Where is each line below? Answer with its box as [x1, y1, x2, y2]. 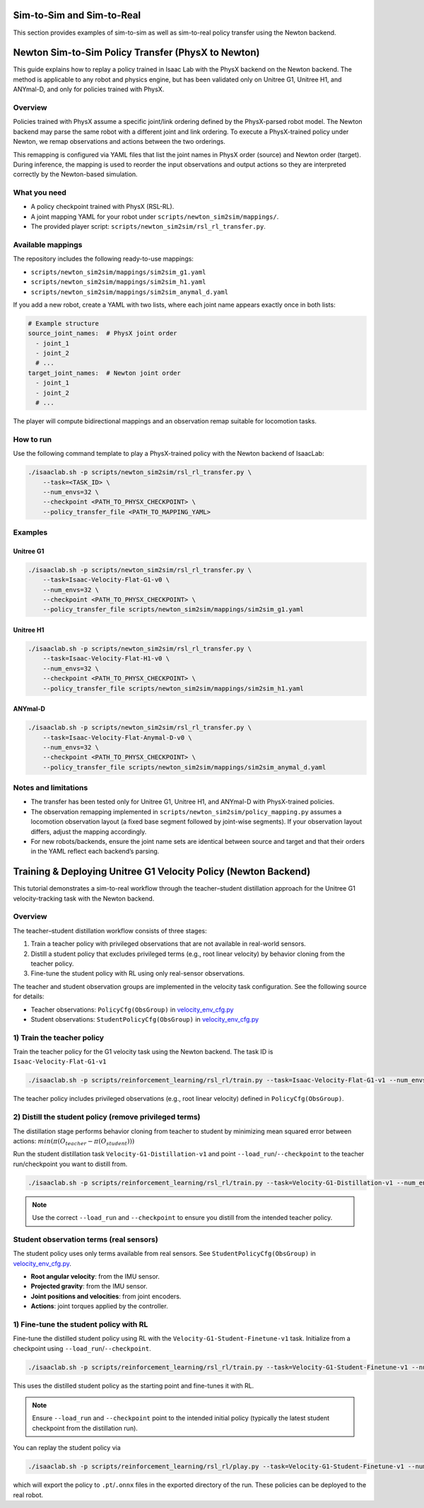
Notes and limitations [13, 783, 88, 793]
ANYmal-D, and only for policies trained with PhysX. [13, 85, 165, 93]
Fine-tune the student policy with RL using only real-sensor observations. [30, 969, 245, 978]
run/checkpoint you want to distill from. [13, 1160, 128, 1168]
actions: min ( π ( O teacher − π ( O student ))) [13, 1136, 135, 1147]
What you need [13, 188, 67, 198]
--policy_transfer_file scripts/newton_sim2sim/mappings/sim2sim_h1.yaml [42, 684, 304, 692]
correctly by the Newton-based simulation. [13, 170, 138, 178]
